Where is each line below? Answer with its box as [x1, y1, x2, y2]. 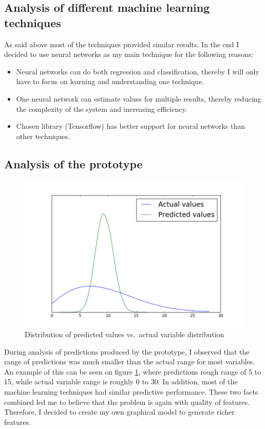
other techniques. [16, 130, 70, 141]
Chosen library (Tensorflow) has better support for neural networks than [16, 121, 245, 131]
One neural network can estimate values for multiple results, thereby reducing [16, 93, 261, 104]
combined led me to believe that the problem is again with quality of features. [4, 396, 250, 407]
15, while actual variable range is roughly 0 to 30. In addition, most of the [4, 376, 238, 387]
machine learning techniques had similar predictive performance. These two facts [4, 386, 258, 397]
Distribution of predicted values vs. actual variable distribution [25, 328, 224, 339]
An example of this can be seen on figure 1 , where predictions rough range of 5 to [4, 366, 261, 377]
